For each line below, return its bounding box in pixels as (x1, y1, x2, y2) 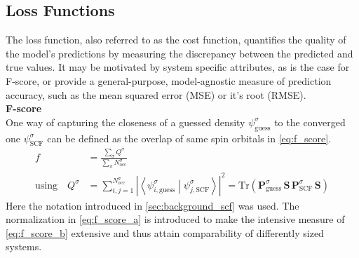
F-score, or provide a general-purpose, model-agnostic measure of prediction (6, 73, 332, 88)
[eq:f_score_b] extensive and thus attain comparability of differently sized (6, 225, 324, 240)
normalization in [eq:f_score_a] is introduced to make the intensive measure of (6, 212, 345, 226)
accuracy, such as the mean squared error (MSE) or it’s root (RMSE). (6, 87, 306, 102)
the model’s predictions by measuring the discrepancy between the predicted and (6, 46, 353, 60)
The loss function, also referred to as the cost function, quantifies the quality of (6, 32, 346, 47)
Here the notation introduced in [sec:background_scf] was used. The (6, 198, 299, 212)
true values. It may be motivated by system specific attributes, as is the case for (6, 60, 350, 74)
